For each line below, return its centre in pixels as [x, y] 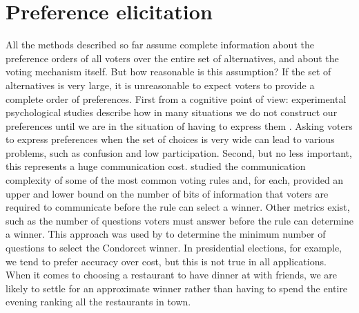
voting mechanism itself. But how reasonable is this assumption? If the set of [168, 72]
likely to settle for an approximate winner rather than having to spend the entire [177, 288]
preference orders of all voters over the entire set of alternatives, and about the [172, 58]
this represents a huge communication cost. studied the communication [156, 166]
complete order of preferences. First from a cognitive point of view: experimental [176, 98]
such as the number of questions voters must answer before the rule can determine [179, 220]
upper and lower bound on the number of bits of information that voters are [167, 193]
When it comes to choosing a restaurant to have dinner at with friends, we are [171, 275]
